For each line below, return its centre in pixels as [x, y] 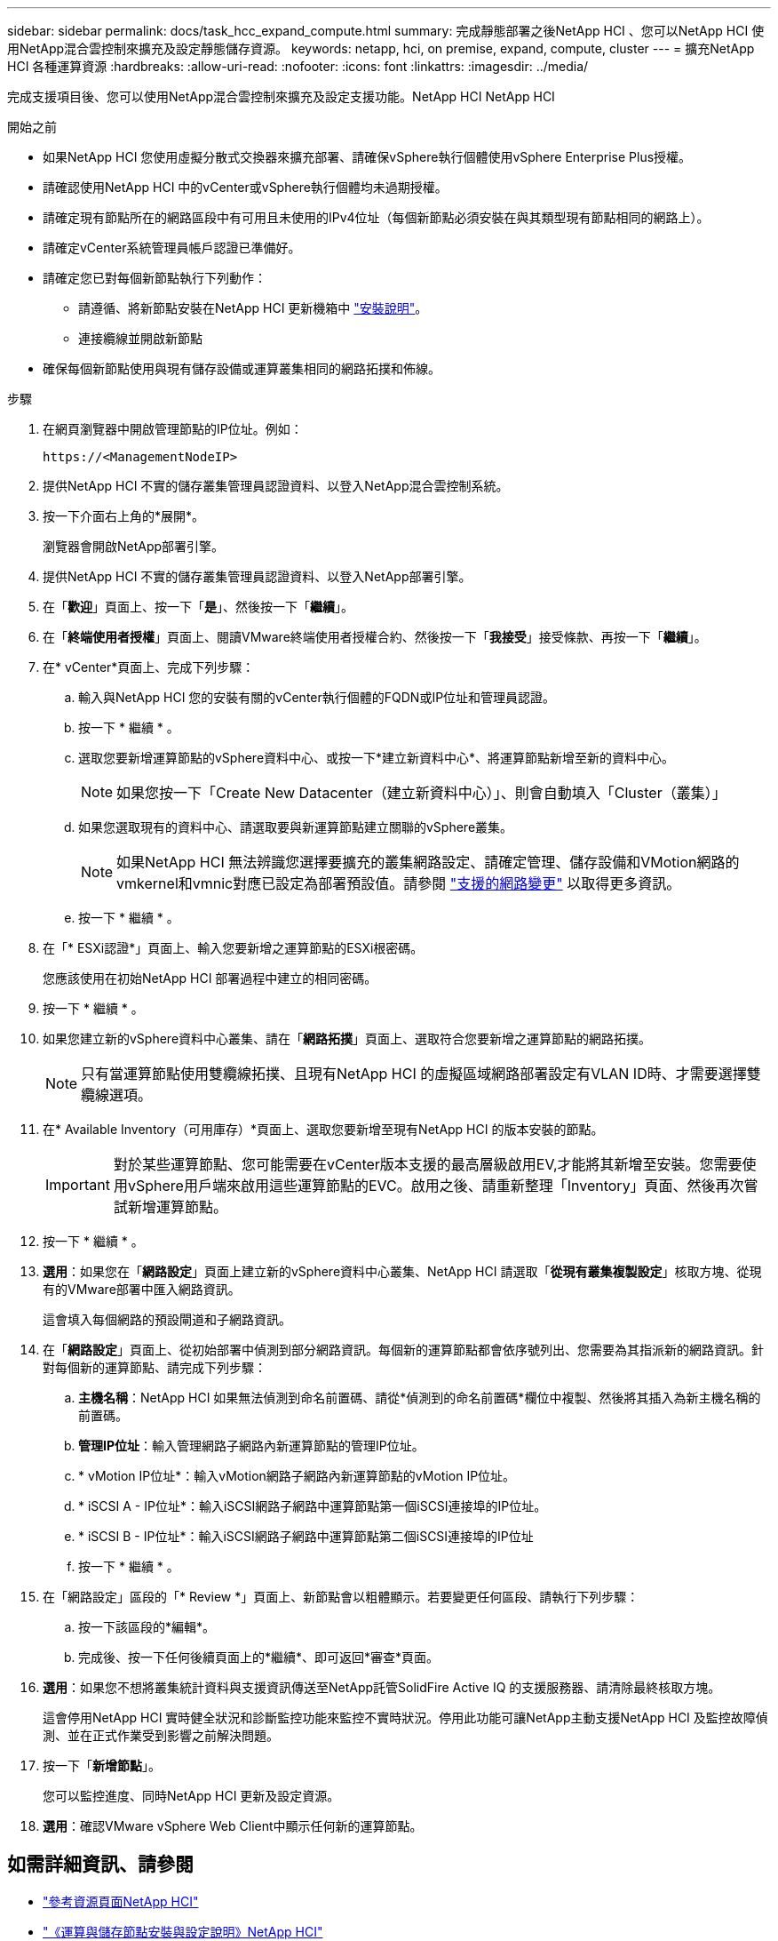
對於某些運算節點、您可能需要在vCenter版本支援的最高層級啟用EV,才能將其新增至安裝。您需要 [428, 1164]
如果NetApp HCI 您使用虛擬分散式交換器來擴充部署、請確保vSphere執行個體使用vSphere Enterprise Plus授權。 [367, 157]
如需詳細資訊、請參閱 [100, 1865]
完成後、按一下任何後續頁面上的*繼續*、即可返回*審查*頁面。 [259, 1657]
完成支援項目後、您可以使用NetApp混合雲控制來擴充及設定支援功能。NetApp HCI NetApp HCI [281, 96]
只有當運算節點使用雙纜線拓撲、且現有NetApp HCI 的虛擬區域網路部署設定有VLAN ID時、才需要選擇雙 [421, 1074]
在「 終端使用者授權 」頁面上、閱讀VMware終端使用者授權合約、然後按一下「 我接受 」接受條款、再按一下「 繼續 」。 [375, 637]
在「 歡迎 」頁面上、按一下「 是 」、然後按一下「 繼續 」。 [198, 607]
